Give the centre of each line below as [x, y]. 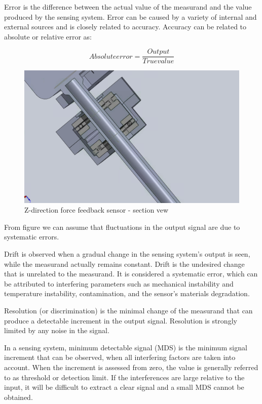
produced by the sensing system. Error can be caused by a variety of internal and [130, 16]
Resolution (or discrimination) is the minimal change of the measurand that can [128, 311]
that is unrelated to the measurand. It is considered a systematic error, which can [131, 274]
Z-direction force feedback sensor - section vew [97, 210]
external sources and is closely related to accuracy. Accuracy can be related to [125, 27]
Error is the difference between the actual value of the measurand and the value [128, 7]
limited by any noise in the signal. [57, 330]
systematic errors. [32, 237]
